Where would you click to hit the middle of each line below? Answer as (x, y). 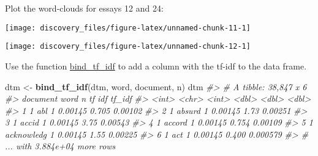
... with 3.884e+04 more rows (60, 146)
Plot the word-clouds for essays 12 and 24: (84, 8)
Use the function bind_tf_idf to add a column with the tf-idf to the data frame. (156, 66)
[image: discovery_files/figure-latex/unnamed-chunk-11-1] (128, 28)
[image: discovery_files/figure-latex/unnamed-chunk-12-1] (128, 47)
